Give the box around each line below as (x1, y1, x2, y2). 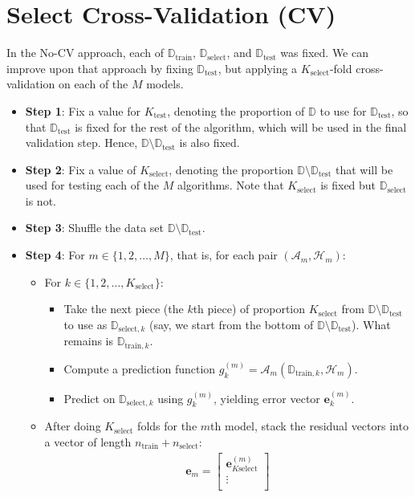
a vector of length (44, 433, 132, 450)
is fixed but (320, 177, 376, 194)
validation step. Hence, (25, 134, 138, 151)
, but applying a (218, 59, 298, 76)
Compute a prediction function (63, 360, 216, 377)
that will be (335, 161, 393, 177)
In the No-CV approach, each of (6, 44, 165, 61)
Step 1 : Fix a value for (25, 102, 140, 119)
